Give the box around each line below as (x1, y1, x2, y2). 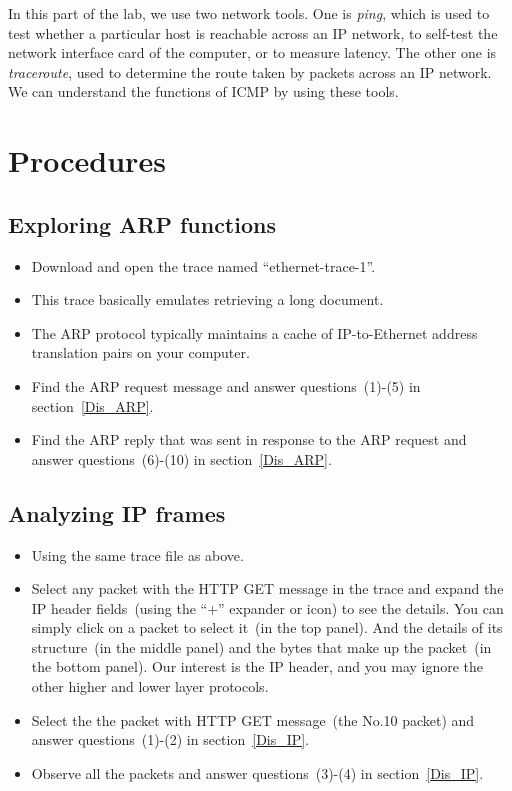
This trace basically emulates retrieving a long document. (31, 289, 384, 310)
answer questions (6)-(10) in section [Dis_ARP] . (31, 448, 332, 469)
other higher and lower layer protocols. (31, 676, 269, 697)
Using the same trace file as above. (31, 544, 244, 565)
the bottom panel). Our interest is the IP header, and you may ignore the (31, 656, 484, 677)
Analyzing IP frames (8, 497, 226, 528)
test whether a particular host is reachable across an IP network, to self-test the (8, 22, 498, 43)
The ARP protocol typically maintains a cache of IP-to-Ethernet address (31, 322, 478, 343)
